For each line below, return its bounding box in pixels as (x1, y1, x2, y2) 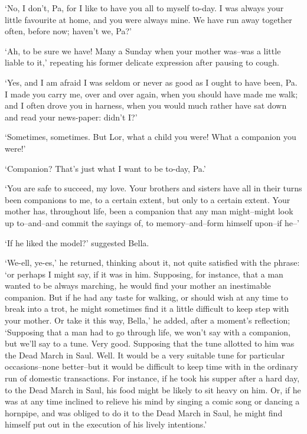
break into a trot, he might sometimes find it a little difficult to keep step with (5, 302, 289, 315)
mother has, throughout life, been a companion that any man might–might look (5, 205, 293, 217)
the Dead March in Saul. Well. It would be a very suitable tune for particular (5, 348, 285, 361)
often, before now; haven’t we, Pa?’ (5, 25, 132, 37)
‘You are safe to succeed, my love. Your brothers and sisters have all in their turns (5, 182, 302, 194)
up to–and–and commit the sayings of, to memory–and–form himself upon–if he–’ (5, 216, 299, 229)
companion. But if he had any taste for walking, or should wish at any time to (5, 291, 289, 303)
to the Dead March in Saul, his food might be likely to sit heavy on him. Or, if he (5, 383, 301, 396)
